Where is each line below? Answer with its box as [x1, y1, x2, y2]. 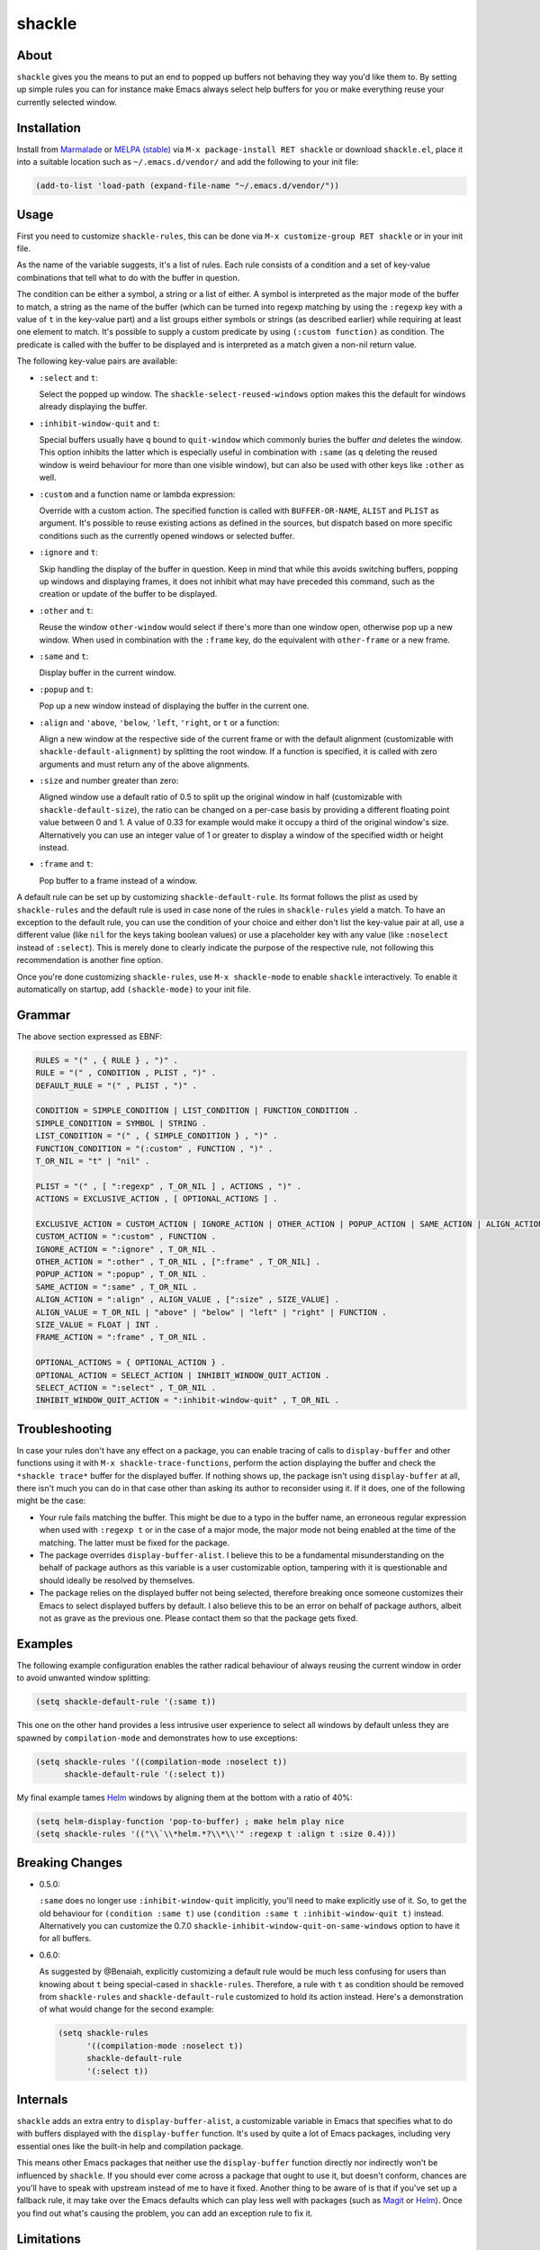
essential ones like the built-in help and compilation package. [16, 2140, 244, 2151]
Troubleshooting [16, 1421, 112, 1436]
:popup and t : [39, 684, 94, 695]
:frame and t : [39, 859, 94, 869]
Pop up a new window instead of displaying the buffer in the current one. [39, 700, 310, 711]
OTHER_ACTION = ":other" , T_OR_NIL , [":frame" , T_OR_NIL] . [35, 1256, 321, 1267]
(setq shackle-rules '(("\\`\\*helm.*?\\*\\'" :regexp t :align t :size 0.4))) [35, 1829, 397, 1840]
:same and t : [39, 651, 89, 661]
